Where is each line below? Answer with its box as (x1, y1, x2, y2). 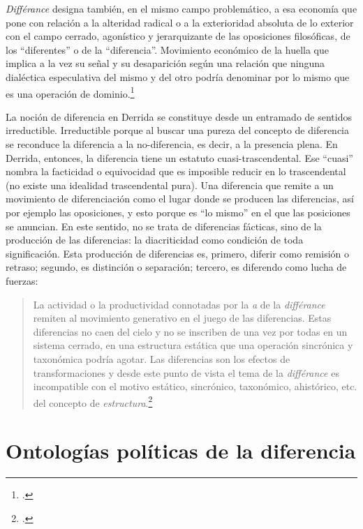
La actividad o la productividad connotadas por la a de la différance (33, 297, 325, 311)
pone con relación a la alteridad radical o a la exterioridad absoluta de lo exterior (6, 15, 354, 29)
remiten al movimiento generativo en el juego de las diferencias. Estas (33, 311, 332, 325)
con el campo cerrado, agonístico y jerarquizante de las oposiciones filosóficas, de (6, 29, 350, 43)
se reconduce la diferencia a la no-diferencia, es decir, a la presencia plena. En (6, 137, 338, 151)
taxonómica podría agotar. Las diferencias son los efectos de (33, 351, 290, 366)
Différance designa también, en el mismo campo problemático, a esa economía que (6, 1, 357, 15)
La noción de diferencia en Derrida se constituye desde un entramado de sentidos (6, 109, 352, 124)
